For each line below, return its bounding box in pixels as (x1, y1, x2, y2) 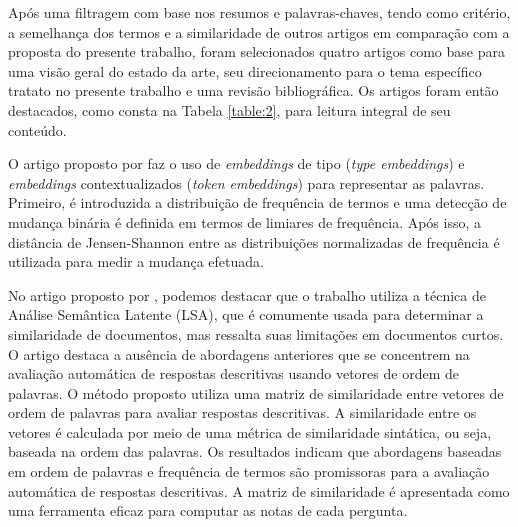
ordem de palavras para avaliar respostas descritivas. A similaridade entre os (8, 402, 477, 423)
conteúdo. (8, 119, 67, 140)
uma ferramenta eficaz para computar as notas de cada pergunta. (8, 500, 408, 521)
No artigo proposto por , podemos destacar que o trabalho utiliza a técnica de (8, 284, 487, 305)
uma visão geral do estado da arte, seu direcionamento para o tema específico (8, 60, 482, 81)
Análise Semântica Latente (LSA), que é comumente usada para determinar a (8, 304, 484, 325)
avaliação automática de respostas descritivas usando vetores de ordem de (8, 363, 459, 384)
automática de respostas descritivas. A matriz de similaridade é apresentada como (8, 480, 510, 501)
